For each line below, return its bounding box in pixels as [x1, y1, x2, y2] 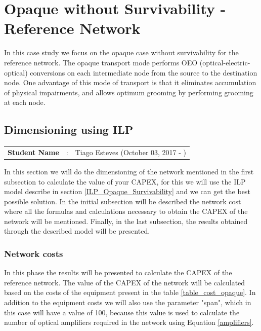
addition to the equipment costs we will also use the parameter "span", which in [4, 297, 251, 308]
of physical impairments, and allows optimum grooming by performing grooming [4, 87, 253, 97]
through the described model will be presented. [4, 226, 150, 236]
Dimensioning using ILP [4, 122, 134, 137]
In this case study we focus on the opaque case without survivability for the [4, 47, 239, 58]
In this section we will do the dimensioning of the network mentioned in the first [4, 166, 254, 176]
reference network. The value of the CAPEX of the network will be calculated [4, 277, 245, 287]
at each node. [4, 97, 46, 107]
